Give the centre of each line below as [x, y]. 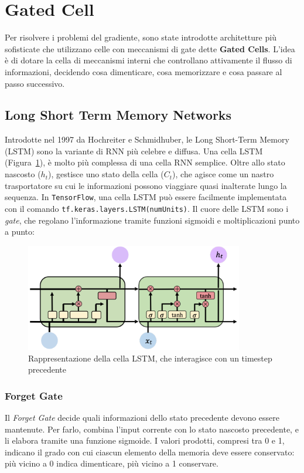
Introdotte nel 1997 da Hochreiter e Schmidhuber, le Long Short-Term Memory [147, 139]
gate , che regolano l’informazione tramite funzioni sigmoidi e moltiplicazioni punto [152, 220]
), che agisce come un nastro [223, 174]
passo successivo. [35, 83]
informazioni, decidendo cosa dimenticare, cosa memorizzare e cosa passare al [144, 71]
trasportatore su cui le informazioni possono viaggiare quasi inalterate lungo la [146, 185]
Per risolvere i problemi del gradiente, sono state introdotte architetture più [141, 37]
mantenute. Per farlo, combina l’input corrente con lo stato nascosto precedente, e [152, 429]
